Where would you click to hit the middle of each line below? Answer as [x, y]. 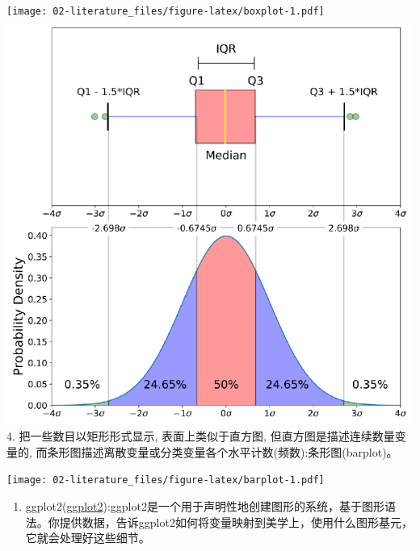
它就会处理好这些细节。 [88, 538]
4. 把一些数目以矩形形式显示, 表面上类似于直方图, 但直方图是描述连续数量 [201, 436]
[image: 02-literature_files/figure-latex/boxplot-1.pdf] [166, 11]
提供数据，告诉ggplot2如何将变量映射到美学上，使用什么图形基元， [236, 522]
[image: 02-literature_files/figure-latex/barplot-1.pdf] [166, 480]
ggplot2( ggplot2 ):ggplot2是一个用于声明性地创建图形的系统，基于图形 [205, 506]
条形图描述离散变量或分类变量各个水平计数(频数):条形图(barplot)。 [223, 451]
